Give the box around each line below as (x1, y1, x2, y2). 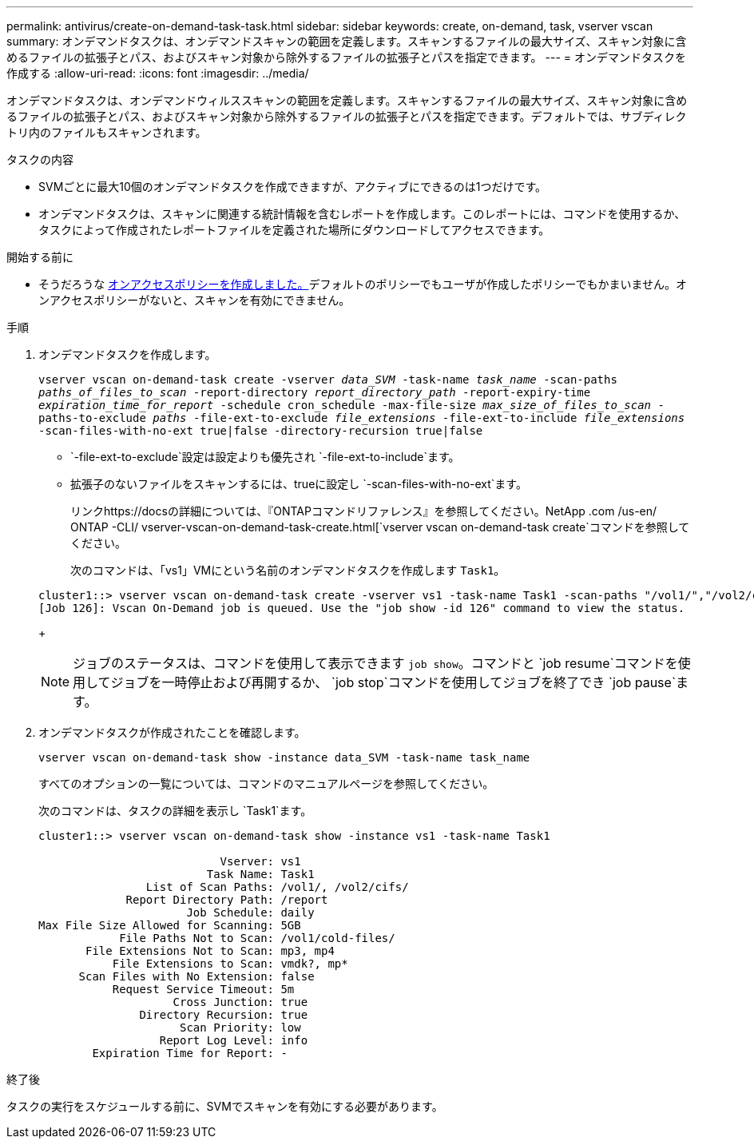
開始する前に (6, 250, 73, 264)
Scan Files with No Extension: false (78, 970, 315, 983)
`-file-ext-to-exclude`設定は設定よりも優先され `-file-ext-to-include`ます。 (70, 450, 460, 463)
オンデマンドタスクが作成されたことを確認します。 (38, 726, 306, 739)
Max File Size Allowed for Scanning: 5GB (38, 919, 301, 932)
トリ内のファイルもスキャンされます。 (6, 125, 207, 139)
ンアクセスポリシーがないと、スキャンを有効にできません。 (38, 293, 351, 307)
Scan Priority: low (180, 1021, 301, 1034)
